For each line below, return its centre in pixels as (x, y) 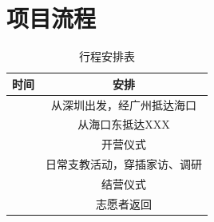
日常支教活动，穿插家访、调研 (124, 164)
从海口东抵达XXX (124, 124)
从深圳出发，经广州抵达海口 (124, 104)
